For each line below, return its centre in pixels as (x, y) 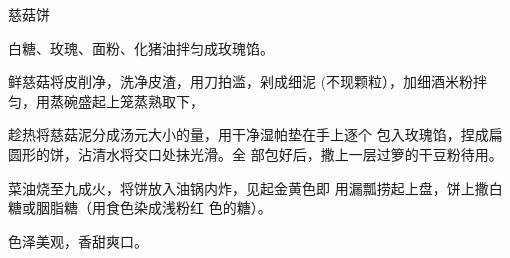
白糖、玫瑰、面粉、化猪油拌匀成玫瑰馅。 (141, 47)
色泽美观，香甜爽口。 (78, 240)
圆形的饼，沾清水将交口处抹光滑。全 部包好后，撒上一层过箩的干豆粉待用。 (255, 153)
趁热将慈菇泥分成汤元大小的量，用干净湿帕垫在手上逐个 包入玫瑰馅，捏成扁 (255, 134)
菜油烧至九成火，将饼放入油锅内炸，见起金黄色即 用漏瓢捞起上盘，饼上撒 (248, 187)
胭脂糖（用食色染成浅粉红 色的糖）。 (153, 207)
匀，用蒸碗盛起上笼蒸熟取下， (106, 100)
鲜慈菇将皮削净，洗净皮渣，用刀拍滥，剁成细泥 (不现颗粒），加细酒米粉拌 (248, 81)
